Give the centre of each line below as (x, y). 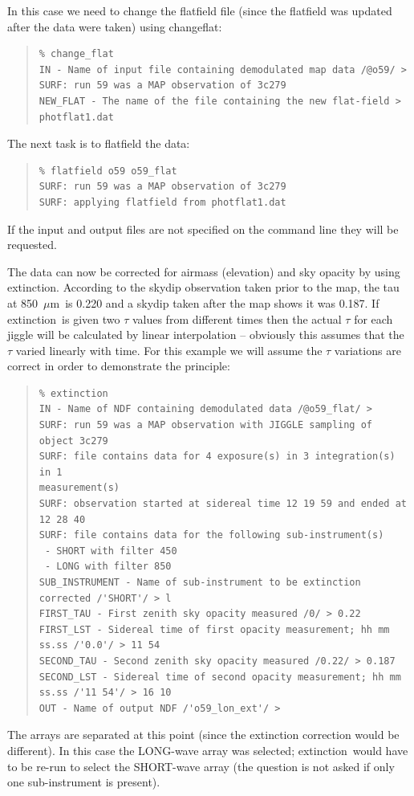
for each (373, 318)
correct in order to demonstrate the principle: (119, 366)
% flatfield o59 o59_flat (108, 171)
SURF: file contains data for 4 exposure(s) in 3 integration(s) (217, 457)
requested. (32, 245)
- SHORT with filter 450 (111, 551)
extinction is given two (64, 318)
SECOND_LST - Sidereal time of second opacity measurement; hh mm (220, 677)
